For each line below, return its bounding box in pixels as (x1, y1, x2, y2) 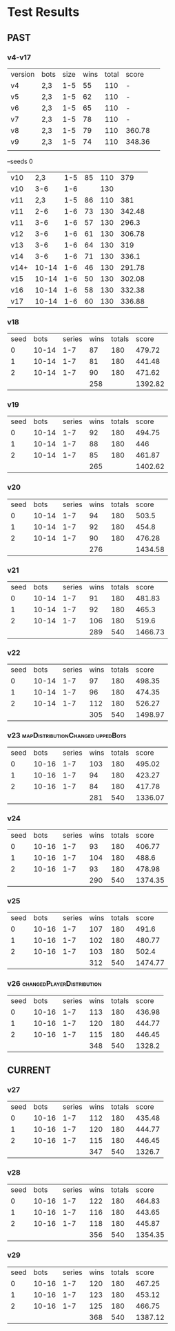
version (10, 69, 35, 79)
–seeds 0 (7, 157, 33, 165)
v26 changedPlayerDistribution (7, 979, 102, 989)
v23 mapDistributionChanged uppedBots (7, 731, 127, 740)
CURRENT (7, 1064, 52, 1076)
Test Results (7, 4, 80, 20)
